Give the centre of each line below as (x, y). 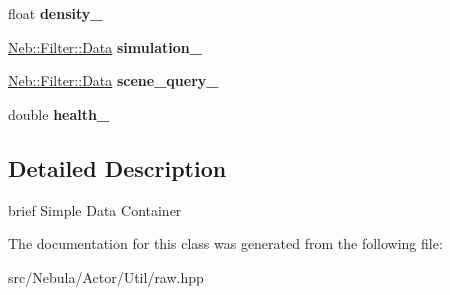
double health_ (59, 113)
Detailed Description (117, 167)
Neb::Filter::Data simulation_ (105, 46)
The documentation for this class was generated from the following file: (225, 243)
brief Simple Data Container (95, 209)
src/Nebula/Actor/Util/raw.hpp (106, 276)
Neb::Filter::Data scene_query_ (113, 80)
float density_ (55, 13)
